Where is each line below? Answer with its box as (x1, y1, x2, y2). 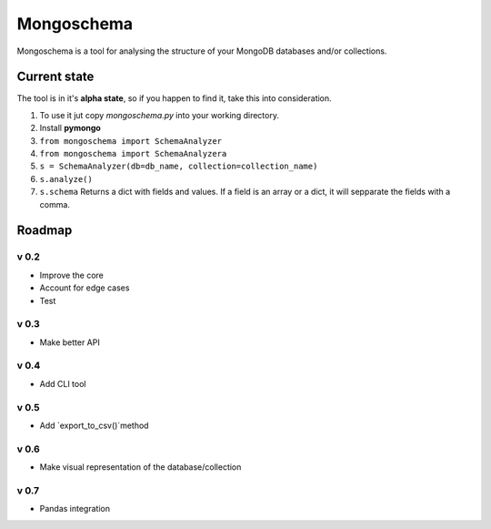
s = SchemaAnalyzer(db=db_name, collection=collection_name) (39, 161, 318, 172)
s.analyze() (39, 174, 93, 184)
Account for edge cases (39, 282, 130, 293)
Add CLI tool (39, 378, 86, 389)
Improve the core (39, 270, 104, 280)
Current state (16, 69, 95, 85)
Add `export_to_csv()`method (39, 420, 149, 431)
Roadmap (16, 223, 73, 239)
